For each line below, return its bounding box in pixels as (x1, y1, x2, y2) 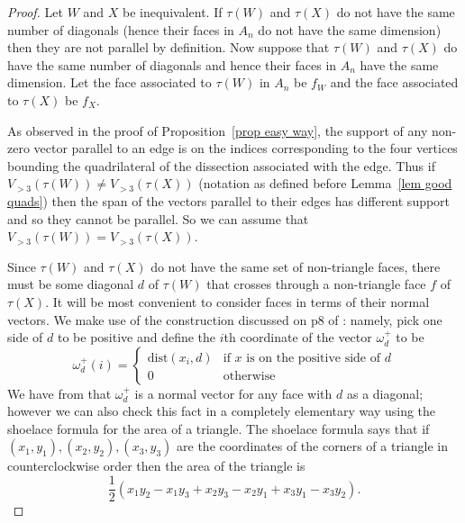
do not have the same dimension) (258, 20, 442, 39)
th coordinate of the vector (223, 328, 372, 347)
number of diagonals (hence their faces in (7, 20, 234, 39)
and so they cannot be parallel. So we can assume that (7, 209, 309, 228)
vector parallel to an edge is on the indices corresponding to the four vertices (33, 139, 458, 158)
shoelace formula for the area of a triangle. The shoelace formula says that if (7, 419, 430, 437)
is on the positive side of (246, 351, 380, 365)
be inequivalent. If (123, 3, 223, 21)
